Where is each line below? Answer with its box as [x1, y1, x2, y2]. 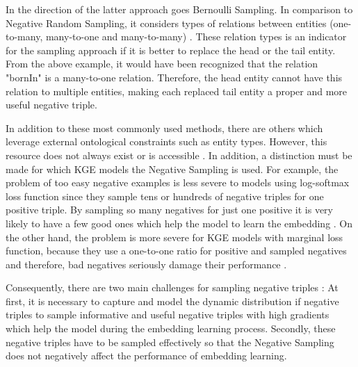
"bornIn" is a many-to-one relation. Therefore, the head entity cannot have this [6, 70, 343, 84]
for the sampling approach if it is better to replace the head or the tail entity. [6, 42, 336, 57]
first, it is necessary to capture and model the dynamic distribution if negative [6, 293, 339, 308]
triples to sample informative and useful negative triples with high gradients [6, 307, 329, 322]
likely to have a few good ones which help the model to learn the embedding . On [6, 215, 353, 230]
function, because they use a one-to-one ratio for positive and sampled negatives [6, 243, 347, 258]
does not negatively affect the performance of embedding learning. [6, 348, 287, 363]
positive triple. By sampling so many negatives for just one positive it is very [6, 202, 334, 217]
